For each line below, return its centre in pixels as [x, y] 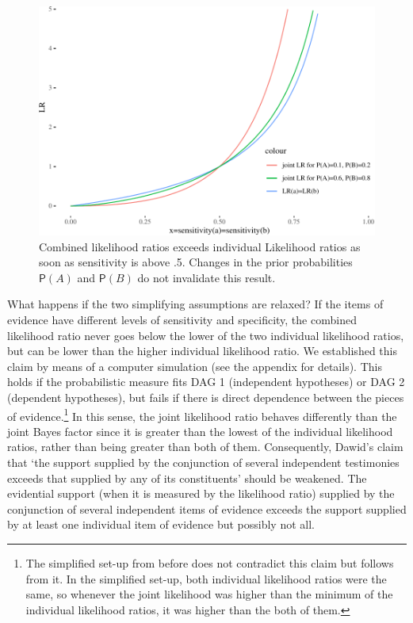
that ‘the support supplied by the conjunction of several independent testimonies [203, 462]
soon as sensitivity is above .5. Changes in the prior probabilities [196, 262]
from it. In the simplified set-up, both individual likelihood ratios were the [206, 578]
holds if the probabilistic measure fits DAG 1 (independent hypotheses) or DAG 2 [206, 382]
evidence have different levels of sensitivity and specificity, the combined [182, 320]
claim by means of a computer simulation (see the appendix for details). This [195, 366]
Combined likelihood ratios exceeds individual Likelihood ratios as [200, 246]
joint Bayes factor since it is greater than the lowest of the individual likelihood [200, 431]
